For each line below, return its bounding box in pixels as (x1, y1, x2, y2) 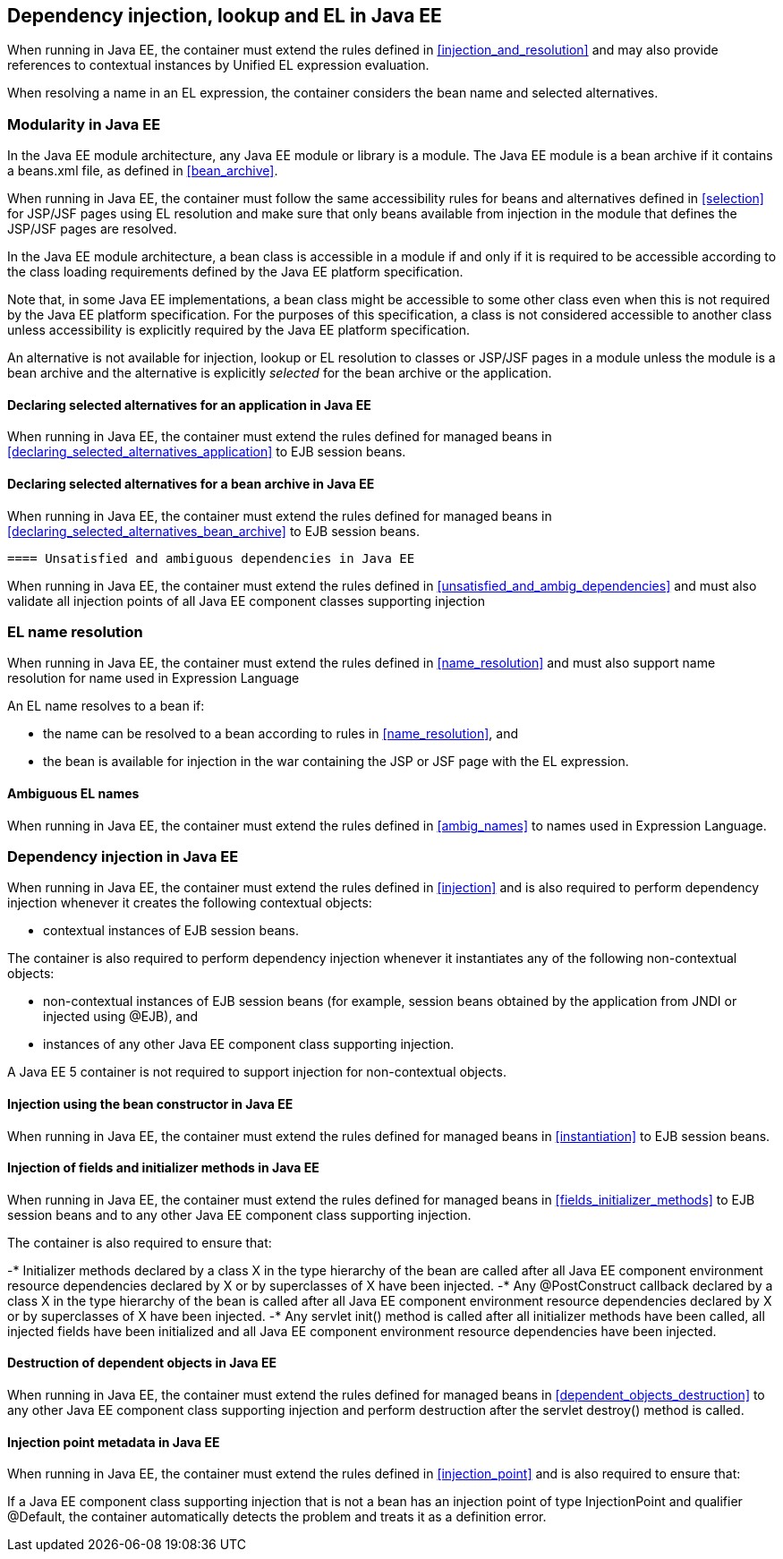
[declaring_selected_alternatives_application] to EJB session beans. (7, 444, 406, 460)
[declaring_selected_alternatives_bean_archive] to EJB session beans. (7, 523, 420, 539)
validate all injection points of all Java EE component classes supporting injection (7, 592, 485, 609)
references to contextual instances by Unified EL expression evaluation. (7, 57, 430, 73)
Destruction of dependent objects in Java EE (7, 1355, 277, 1371)
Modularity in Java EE (7, 115, 161, 133)
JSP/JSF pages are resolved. (7, 221, 177, 237)
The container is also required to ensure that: (7, 1234, 272, 1250)
